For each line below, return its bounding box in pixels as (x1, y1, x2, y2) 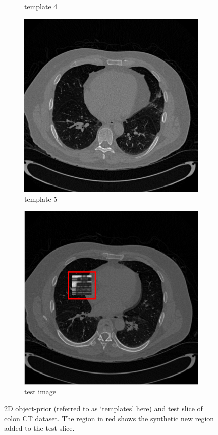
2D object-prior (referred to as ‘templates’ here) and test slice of (4, 403, 203, 413)
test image (24, 386, 57, 397)
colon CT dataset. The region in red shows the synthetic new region (4, 413, 214, 423)
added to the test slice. (4, 423, 75, 433)
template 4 (24, 1, 58, 11)
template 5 (24, 194, 58, 204)
